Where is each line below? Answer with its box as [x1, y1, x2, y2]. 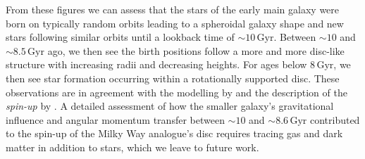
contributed [309, 112, 360, 127]
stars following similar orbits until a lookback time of [6, 30, 235, 44]
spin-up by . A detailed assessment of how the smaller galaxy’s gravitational [6, 98, 334, 113]
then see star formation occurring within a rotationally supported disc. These [6, 70, 340, 85]
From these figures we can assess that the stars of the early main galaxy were [6, 2, 340, 16]
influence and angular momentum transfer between [6, 112, 225, 127]
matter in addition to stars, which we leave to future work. [6, 139, 259, 154]
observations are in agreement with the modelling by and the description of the [6, 84, 347, 99]
